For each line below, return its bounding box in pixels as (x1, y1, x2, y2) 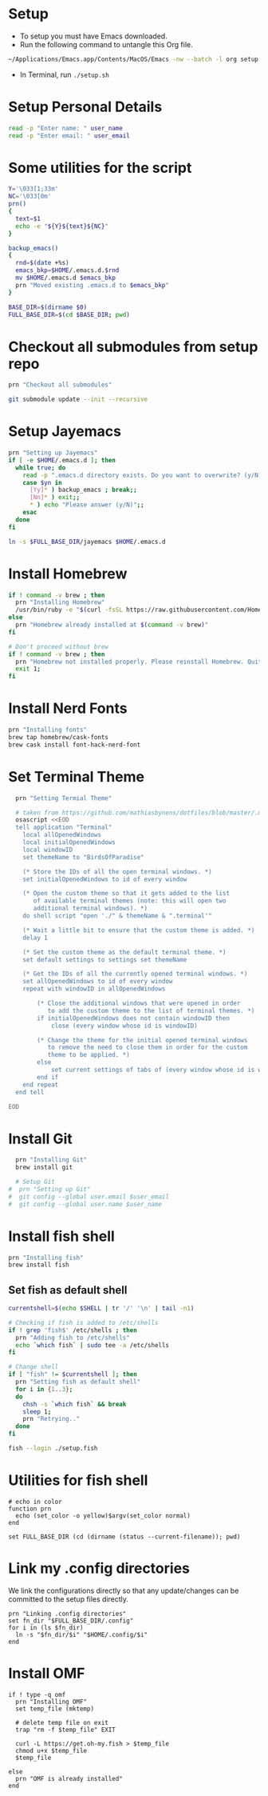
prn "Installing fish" (8, 1254, 84, 1262)
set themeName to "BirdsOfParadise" (22, 853, 145, 861)
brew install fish (8, 1261, 69, 1269)
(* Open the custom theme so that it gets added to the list (22, 890, 230, 898)
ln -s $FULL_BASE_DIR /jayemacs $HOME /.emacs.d (8, 538, 166, 546)
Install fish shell (8, 1227, 116, 1245)
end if (37, 1073, 59, 1081)
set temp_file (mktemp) (15, 1705, 94, 1713)
